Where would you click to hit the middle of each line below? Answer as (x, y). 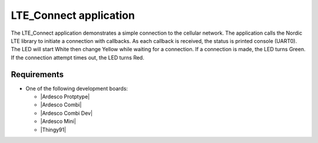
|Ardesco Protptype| (65, 97)
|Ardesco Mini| (58, 121)
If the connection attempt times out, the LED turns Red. (77, 57)
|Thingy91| (53, 129)
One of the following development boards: (77, 88)
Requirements (37, 74)
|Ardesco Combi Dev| (67, 113)
